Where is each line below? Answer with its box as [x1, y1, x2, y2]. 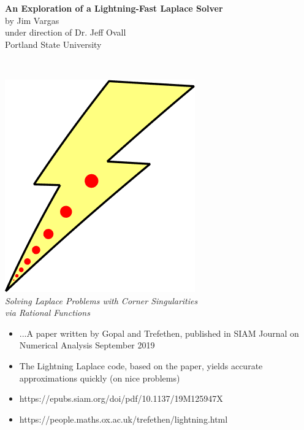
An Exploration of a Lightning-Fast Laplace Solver [5, 2, 223, 14]
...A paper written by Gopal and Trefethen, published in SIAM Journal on [19, 326, 299, 339]
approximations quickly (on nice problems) [19, 371, 180, 384]
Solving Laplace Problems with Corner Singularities [5, 294, 198, 307]
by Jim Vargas [5, 13, 59, 26]
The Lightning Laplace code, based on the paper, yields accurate [19, 359, 263, 372]
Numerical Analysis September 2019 [19, 339, 155, 351]
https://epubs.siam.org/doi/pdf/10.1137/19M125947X [19, 392, 223, 405]
